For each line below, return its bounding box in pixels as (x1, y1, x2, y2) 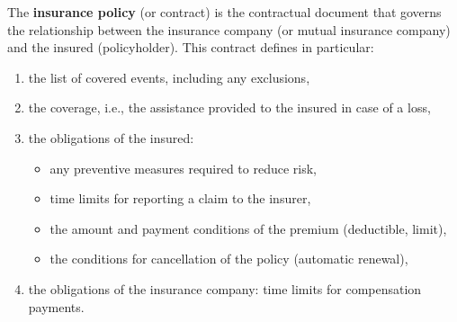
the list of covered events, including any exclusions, (28, 67, 310, 86)
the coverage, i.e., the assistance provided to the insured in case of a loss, (28, 98, 431, 117)
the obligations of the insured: (28, 128, 194, 147)
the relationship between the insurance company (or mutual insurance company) (7, 20, 451, 39)
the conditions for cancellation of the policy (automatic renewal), (49, 249, 408, 268)
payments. (28, 297, 85, 316)
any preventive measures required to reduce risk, (49, 158, 317, 177)
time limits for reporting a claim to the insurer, (49, 189, 311, 208)
